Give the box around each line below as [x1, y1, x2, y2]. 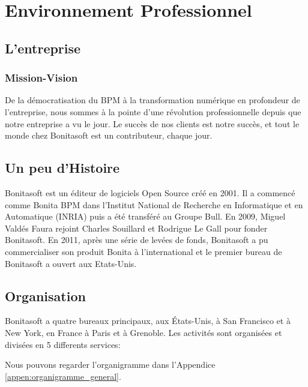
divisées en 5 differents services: [5, 338, 121, 350]
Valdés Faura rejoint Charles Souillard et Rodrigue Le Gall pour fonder [5, 221, 268, 234]
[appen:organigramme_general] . [5, 370, 121, 382]
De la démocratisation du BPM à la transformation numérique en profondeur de [5, 94, 300, 106]
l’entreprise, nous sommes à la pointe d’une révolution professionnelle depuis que [5, 105, 301, 118]
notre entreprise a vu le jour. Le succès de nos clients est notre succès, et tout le [5, 117, 300, 130]
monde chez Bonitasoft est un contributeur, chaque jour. [5, 129, 213, 142]
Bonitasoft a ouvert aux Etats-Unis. [5, 257, 137, 269]
